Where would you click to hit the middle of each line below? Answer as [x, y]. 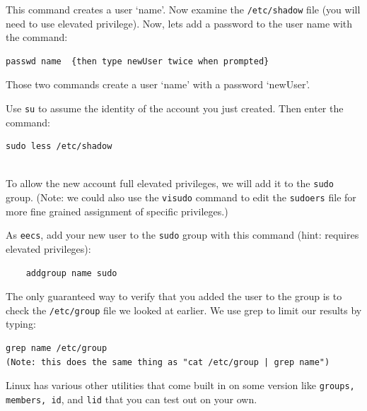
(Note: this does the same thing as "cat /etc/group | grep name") [168, 362]
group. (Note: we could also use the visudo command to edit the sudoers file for [181, 197]
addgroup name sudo [71, 273]
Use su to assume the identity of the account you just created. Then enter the [175, 108]
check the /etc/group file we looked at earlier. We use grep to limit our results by [184, 310]
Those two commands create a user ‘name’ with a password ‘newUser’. [158, 84]
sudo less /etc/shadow [59, 147]
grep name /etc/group [57, 349]
